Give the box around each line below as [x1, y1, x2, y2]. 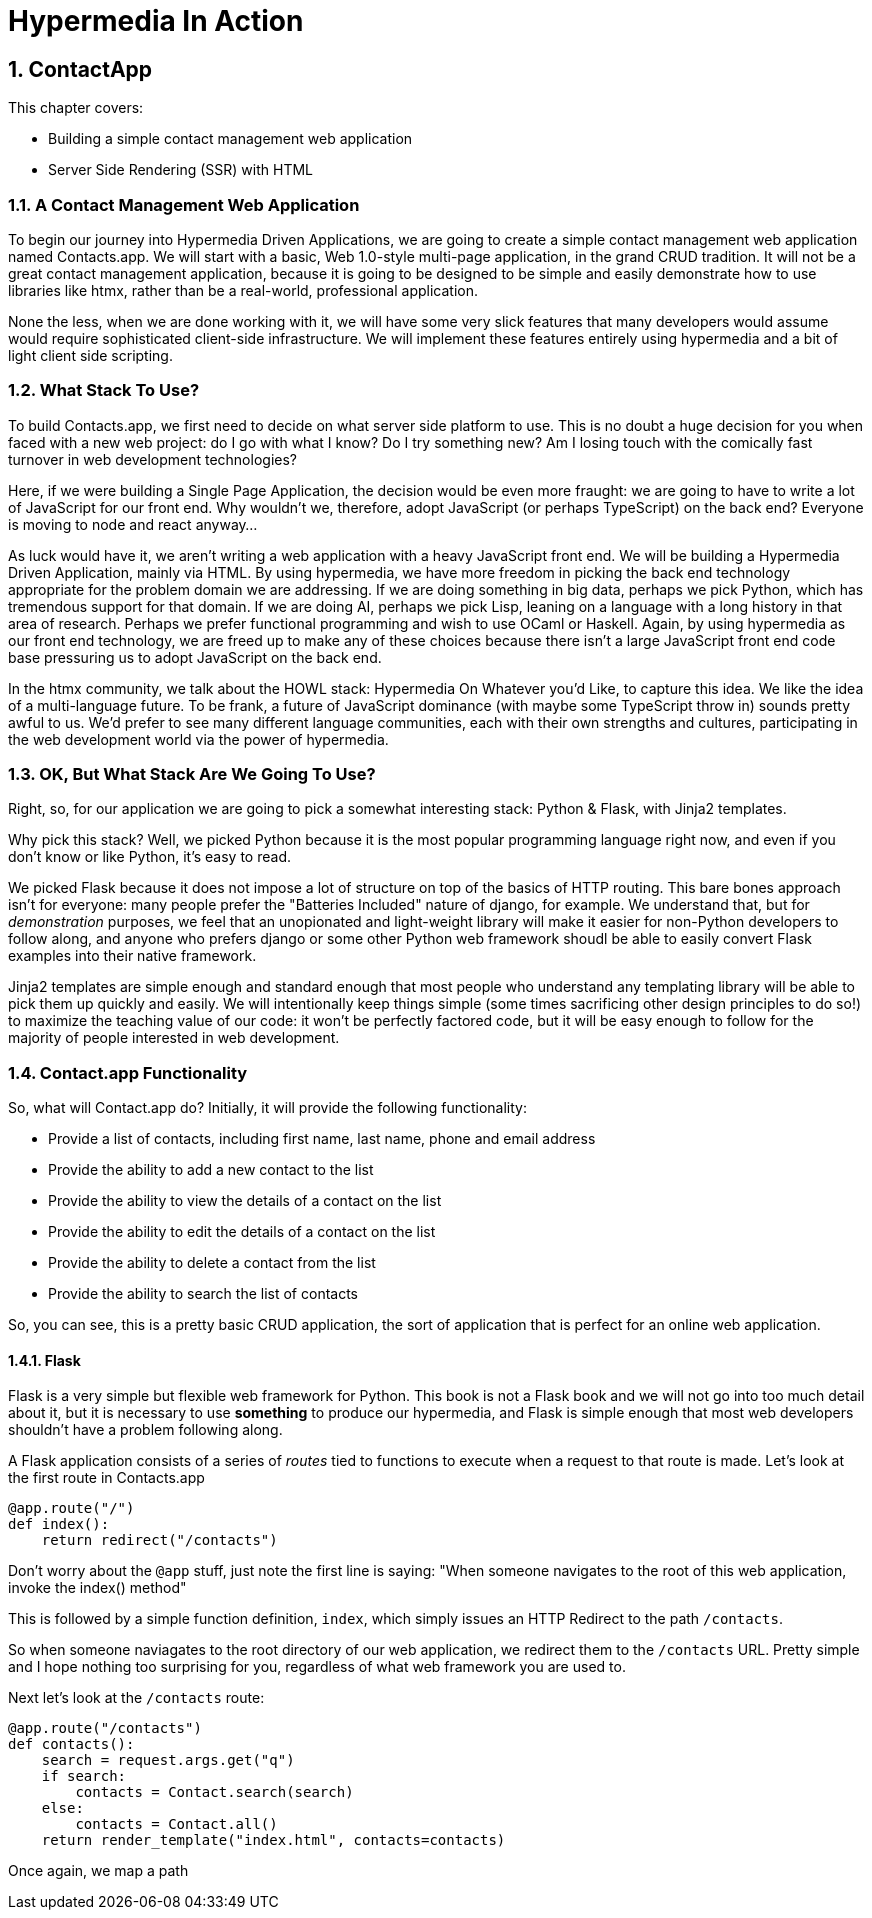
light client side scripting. [8, 346, 173, 364]
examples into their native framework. [8, 947, 257, 965]
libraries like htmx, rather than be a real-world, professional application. [8, 281, 478, 299]
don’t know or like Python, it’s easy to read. [8, 848, 291, 866]
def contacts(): [8, 1736, 135, 1753]
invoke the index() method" [8, 1579, 187, 1597]
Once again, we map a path [8, 1862, 189, 1880]
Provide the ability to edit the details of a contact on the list [48, 1223, 436, 1241]
